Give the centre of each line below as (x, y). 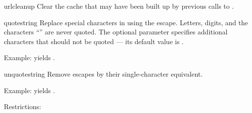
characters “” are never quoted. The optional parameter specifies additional (116, 32)
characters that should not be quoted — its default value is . (94, 41)
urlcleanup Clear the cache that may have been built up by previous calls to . (119, 6)
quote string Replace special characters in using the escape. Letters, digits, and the (126, 22)
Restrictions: (23, 106)
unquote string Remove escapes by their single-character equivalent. (103, 73)
